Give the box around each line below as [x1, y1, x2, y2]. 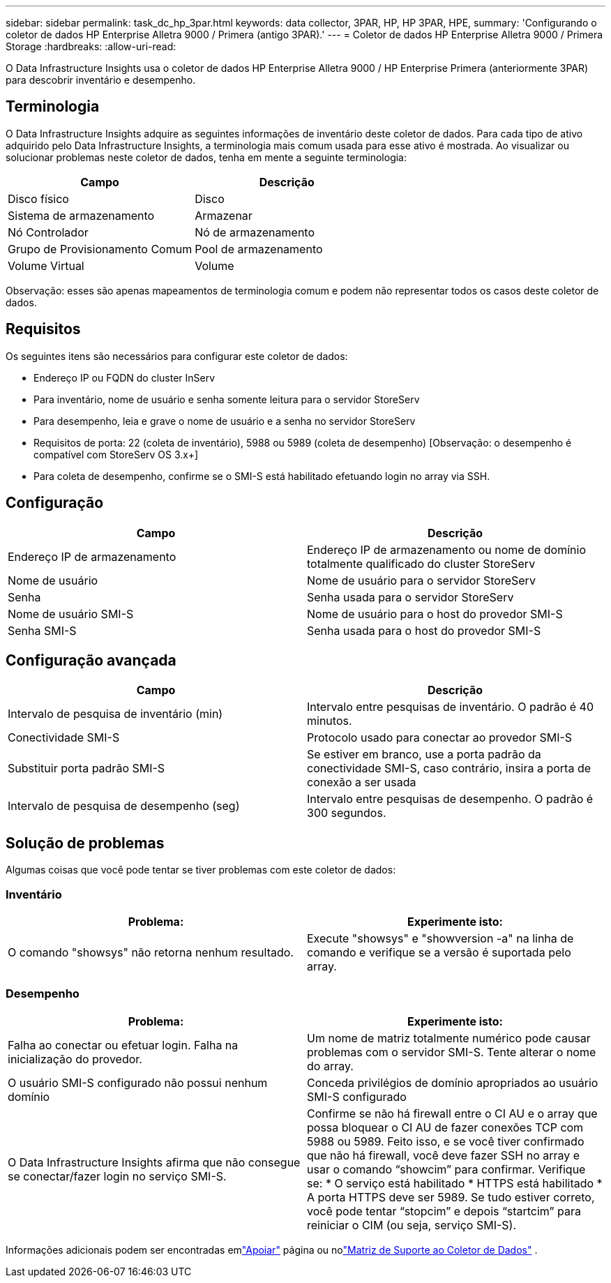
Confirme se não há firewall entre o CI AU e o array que [307, 1106, 598, 1120]
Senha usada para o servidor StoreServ [307, 590, 514, 604]
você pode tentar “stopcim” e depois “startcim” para [307, 1203, 582, 1218]
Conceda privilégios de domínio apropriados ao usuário [307, 1075, 598, 1090]
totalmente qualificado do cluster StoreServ [307, 556, 536, 571]
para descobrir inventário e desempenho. [6, 74, 196, 86]
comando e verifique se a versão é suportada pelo [307, 945, 571, 959]
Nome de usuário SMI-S [8, 606, 134, 621]
